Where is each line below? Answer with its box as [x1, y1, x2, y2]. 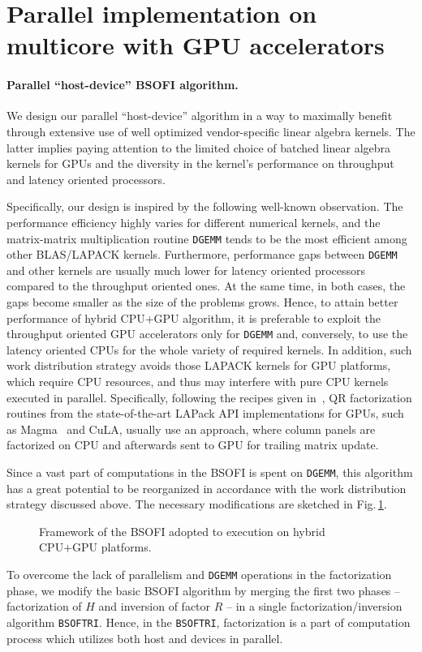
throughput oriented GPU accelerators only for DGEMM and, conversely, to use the [6, 325, 408, 342]
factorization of [6, 598, 82, 615]
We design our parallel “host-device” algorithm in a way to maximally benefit [6, 107, 393, 124]
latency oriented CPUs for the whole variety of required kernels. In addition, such [6, 341, 412, 358]
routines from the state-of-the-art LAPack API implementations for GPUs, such [6, 405, 404, 422]
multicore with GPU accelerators [6, 28, 385, 62]
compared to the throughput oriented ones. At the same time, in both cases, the [6, 277, 406, 294]
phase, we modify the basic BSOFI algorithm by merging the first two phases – [6, 581, 401, 598]
